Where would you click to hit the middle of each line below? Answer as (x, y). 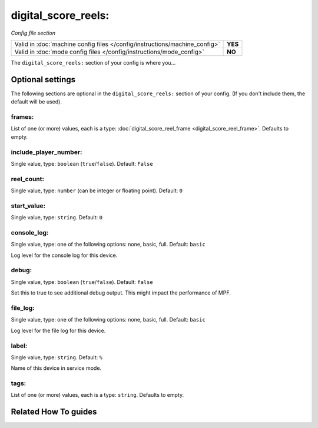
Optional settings (43, 79)
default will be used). (36, 102)
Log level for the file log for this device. (58, 330)
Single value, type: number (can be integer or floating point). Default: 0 (97, 190)
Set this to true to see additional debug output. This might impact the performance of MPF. (121, 293)
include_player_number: (47, 152)
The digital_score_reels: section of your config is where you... (93, 62)
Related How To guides (54, 412)
